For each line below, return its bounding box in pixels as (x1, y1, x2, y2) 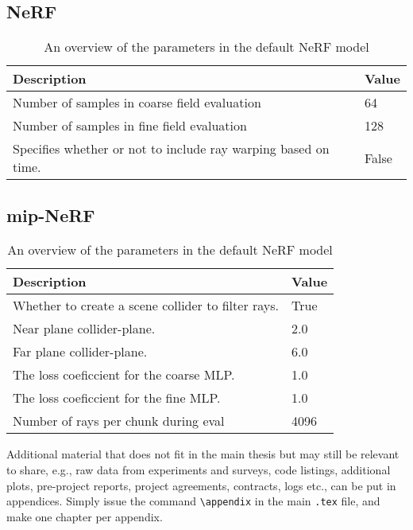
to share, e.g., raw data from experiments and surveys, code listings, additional (6, 462, 391, 477)
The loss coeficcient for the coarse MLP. (13, 365, 235, 384)
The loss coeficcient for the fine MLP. (13, 388, 221, 407)
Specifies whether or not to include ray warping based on (13, 139, 330, 158)
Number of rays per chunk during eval (13, 411, 225, 431)
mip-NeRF (6, 202, 95, 227)
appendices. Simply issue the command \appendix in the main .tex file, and (6, 493, 380, 509)
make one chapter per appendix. (6, 508, 163, 524)
